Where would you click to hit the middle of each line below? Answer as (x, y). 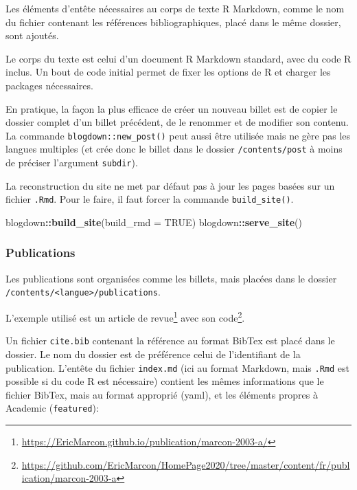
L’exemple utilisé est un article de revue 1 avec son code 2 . (125, 316)
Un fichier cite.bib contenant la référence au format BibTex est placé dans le (170, 341)
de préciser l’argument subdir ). (72, 163)
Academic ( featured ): (52, 408)
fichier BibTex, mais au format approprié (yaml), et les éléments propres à (162, 394)
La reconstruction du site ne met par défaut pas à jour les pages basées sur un (170, 185)
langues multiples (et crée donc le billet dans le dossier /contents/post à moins (174, 149)
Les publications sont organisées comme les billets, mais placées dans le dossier (171, 278)
